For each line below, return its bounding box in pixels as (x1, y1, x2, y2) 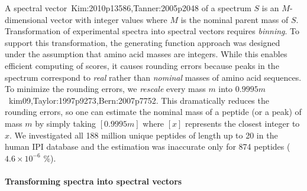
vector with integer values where (50, 13, 167, 25)
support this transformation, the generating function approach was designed (5, 36, 280, 48)
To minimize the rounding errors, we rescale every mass (5, 83, 206, 95)
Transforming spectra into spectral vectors (5, 174, 182, 187)
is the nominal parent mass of (180, 13, 289, 25)
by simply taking (35, 117, 96, 129)
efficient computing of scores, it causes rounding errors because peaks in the (5, 59, 279, 71)
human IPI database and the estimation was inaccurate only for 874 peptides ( (5, 140, 290, 153)
